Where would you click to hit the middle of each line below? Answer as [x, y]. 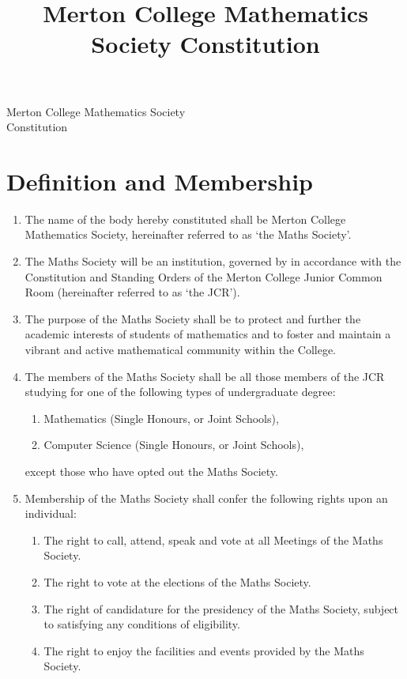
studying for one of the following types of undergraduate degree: [180, 392]
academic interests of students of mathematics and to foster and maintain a [208, 334]
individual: [51, 513]
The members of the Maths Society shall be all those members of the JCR [205, 376]
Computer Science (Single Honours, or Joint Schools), [174, 445]
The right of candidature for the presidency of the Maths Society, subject [221, 608]
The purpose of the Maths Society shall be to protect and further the [193, 318]
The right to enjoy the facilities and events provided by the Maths [204, 650]
